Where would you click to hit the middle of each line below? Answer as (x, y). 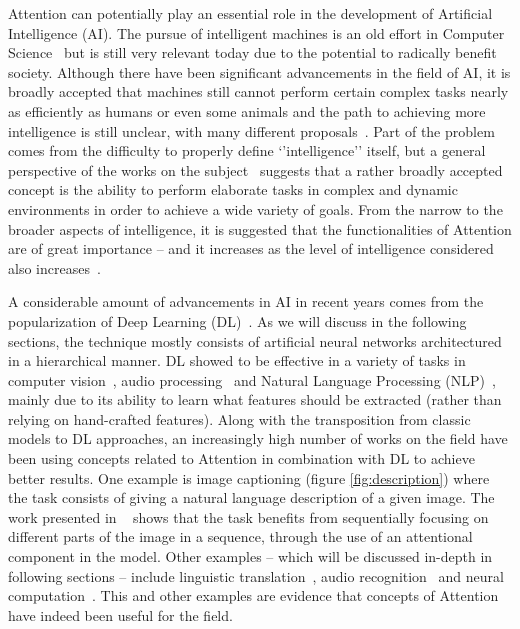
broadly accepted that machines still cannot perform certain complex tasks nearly (258, 91)
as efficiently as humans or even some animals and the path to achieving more (247, 110)
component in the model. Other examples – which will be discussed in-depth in (250, 556)
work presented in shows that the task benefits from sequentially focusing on (248, 516)
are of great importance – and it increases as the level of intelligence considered (251, 248)
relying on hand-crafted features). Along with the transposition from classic (239, 418)
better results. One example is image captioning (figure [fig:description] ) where (249, 477)
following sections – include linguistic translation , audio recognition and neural (256, 575)
